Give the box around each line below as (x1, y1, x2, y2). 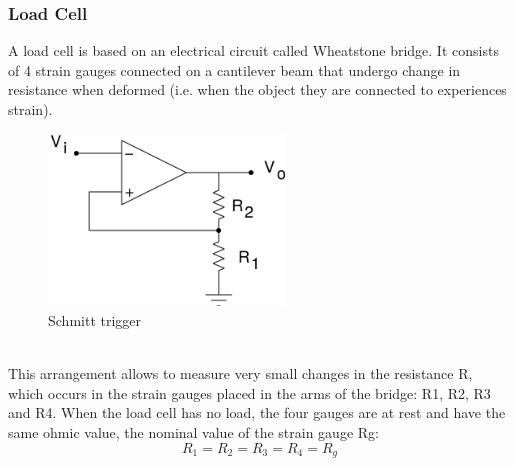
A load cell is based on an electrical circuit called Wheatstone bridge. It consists (8, 40, 499, 61)
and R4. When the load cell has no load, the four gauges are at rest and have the (8, 402, 506, 423)
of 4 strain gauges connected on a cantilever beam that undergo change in (8, 59, 461, 80)
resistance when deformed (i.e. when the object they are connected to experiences (8, 79, 507, 100)
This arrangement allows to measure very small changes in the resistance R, (8, 363, 473, 384)
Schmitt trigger (48, 309, 142, 330)
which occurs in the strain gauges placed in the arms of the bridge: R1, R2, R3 (8, 382, 491, 403)
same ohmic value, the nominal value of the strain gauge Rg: (8, 421, 379, 442)
